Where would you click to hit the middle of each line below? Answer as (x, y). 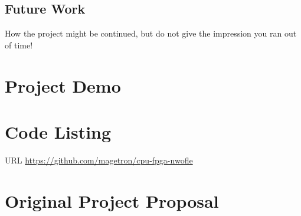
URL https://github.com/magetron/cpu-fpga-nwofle (99, 160)
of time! (19, 45)
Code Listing (58, 131)
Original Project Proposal (112, 200)
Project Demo (63, 85)
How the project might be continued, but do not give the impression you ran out (151, 33)
